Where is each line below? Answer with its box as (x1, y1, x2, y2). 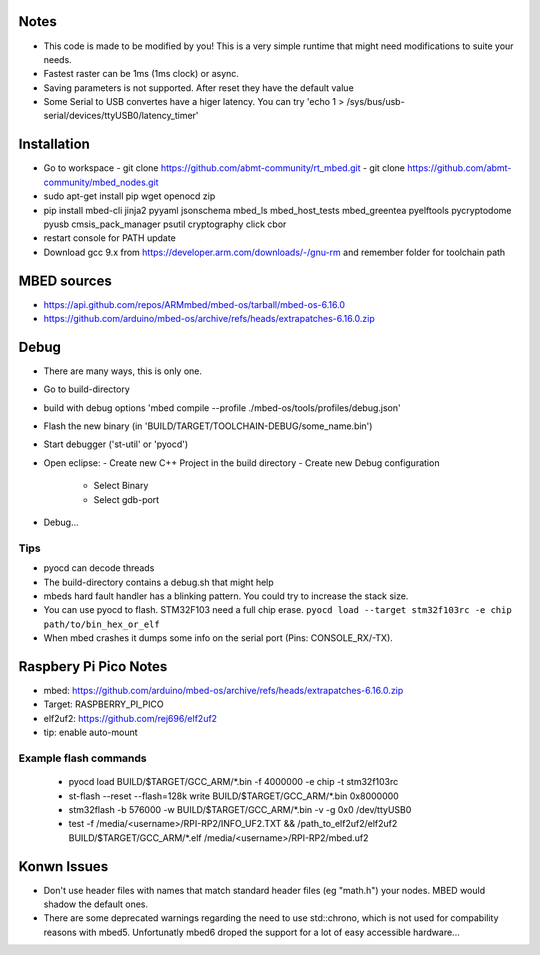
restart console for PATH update (43, 232, 177, 244)
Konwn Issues (18, 858, 109, 875)
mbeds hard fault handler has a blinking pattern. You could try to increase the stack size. (43, 590, 409, 602)
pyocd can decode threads (43, 562, 155, 574)
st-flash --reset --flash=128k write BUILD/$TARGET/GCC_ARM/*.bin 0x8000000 (68, 790, 399, 802)
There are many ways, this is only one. (43, 365, 203, 377)
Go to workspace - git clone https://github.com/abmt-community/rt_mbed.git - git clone (43, 162, 405, 174)
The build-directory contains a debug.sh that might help (43, 576, 274, 588)
